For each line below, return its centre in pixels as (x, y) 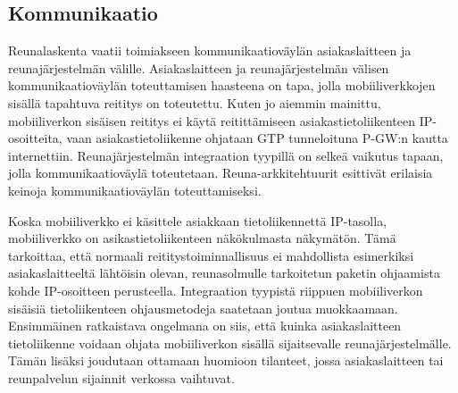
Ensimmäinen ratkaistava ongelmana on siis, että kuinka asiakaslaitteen (205, 326)
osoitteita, (35, 138)
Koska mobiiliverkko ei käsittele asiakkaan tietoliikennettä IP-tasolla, (198, 220)
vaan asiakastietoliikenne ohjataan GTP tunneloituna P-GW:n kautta (257, 138)
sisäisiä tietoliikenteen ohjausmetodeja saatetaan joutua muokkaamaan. (203, 308)
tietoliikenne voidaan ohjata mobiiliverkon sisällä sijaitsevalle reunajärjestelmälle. (230, 343)
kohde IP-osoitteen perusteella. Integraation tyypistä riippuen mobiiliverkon (216, 290)
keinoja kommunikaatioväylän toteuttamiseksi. (135, 190)
